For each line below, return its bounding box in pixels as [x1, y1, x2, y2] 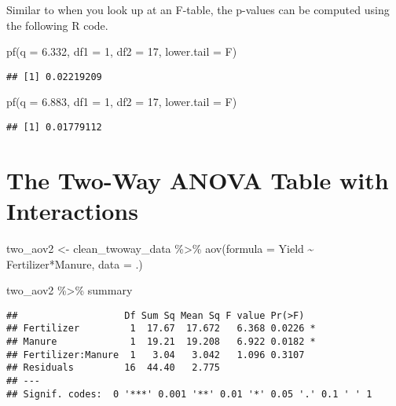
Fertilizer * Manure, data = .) [6, 255, 143, 272]
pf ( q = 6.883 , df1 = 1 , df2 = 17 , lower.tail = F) [6, 93, 237, 110]
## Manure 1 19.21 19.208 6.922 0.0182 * [6, 336, 316, 348]
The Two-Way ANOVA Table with [6, 163, 389, 196]
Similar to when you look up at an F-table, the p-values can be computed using [6, 2, 390, 17]
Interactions [6, 195, 138, 227]
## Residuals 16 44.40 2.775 [6, 362, 221, 374]
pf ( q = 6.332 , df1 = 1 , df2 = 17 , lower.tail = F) [6, 43, 237, 60]
